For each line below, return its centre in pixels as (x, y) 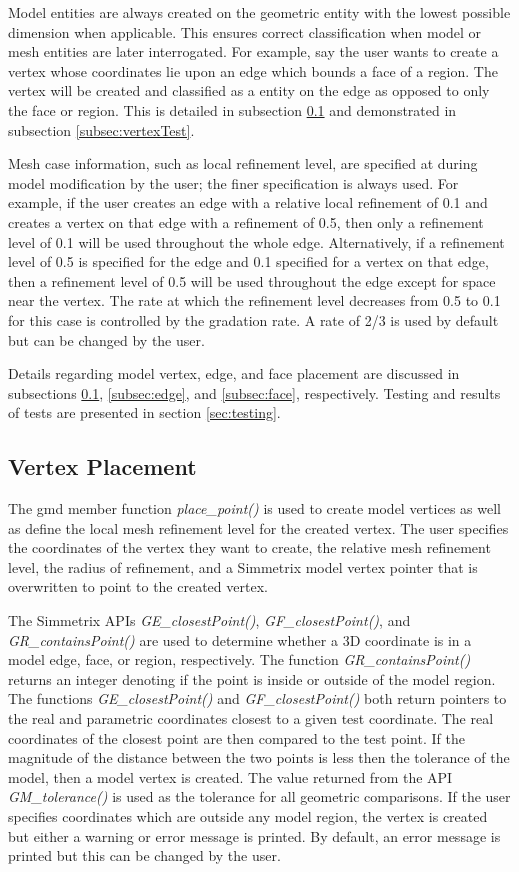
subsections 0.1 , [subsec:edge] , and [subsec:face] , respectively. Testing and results (254, 392)
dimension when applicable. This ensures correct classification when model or (245, 31)
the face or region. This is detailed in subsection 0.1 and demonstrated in (232, 109)
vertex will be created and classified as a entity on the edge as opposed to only (249, 90)
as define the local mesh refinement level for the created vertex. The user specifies (258, 527)
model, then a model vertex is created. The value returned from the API (230, 776)
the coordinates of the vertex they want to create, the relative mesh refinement (249, 547)
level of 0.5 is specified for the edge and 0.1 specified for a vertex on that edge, (248, 261)
